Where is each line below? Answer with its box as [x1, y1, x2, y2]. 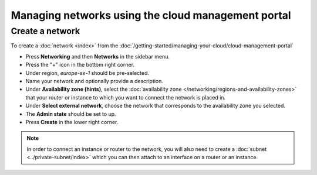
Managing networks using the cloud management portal [11, 9, 291, 22]
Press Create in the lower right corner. [25, 118, 119, 125]
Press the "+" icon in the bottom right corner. [25, 61, 135, 68]
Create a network [11, 26, 80, 36]
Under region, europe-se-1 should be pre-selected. [25, 69, 150, 76]
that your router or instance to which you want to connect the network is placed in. [25, 94, 226, 101]
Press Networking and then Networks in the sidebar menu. [25, 53, 170, 60]
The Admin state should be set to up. [25, 110, 117, 117]
